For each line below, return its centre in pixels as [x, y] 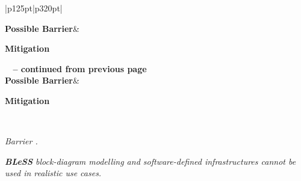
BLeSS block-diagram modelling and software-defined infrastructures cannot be [150, 161]
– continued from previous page [80, 68]
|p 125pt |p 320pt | [34, 8]
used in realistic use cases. [53, 173]
